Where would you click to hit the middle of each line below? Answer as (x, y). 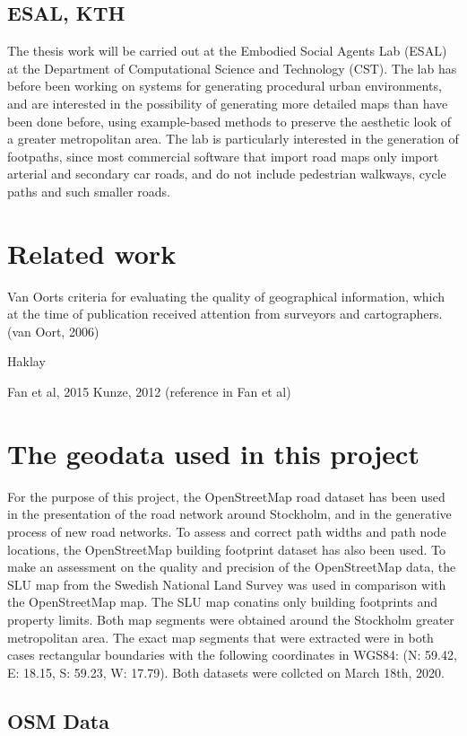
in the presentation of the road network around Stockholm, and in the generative (229, 514)
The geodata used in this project (213, 453)
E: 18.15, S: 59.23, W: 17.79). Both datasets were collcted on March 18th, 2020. (226, 672)
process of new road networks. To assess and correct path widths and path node (227, 531)
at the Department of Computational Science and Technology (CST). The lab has (232, 68)
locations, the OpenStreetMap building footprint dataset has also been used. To (226, 549)
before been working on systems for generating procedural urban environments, (225, 86)
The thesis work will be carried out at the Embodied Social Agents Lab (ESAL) (227, 51)
